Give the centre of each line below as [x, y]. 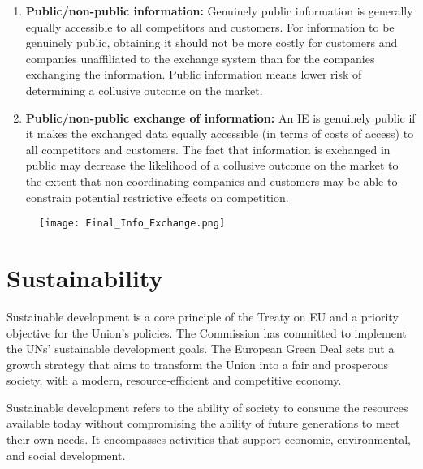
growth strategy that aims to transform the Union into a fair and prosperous [198, 364]
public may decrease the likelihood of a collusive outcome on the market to [212, 165]
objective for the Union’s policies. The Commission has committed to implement [207, 332]
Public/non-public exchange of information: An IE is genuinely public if [220, 117]
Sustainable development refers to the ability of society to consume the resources [207, 407]
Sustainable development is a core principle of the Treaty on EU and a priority [203, 316]
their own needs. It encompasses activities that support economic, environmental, [209, 439]
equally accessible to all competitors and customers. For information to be [210, 26]
